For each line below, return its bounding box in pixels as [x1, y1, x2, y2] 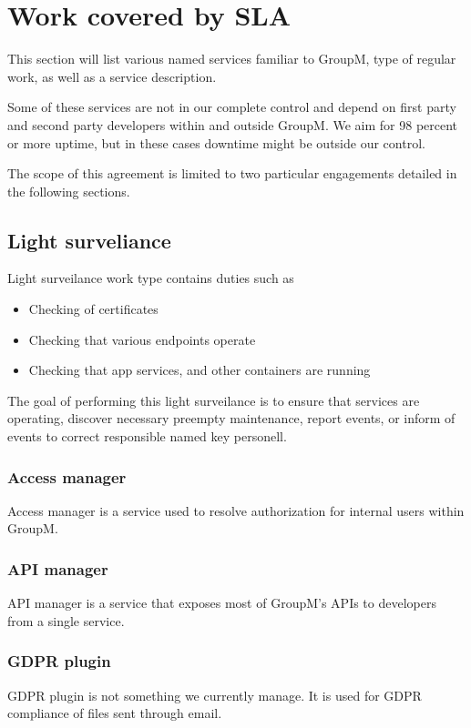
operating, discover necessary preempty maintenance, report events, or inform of [7, 409, 456, 428]
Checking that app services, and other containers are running [28, 360, 371, 379]
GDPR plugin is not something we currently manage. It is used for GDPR [7, 685, 422, 704]
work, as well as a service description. [7, 66, 217, 86]
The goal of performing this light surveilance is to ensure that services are [7, 390, 420, 409]
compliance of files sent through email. [7, 703, 222, 723]
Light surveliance [7, 226, 171, 254]
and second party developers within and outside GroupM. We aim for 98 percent [7, 115, 458, 134]
